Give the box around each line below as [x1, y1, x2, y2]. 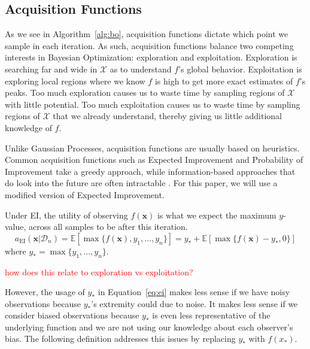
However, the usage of [5, 286, 85, 298]
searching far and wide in [5, 62, 98, 75]
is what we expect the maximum [157, 208, 276, 221]
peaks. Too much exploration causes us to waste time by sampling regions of [5, 86, 285, 99]
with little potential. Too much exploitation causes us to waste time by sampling [5, 98, 300, 110]
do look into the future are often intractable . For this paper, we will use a [5, 177, 278, 189]
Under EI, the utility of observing [5, 208, 128, 221]
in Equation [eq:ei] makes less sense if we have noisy [98, 286, 290, 298]
